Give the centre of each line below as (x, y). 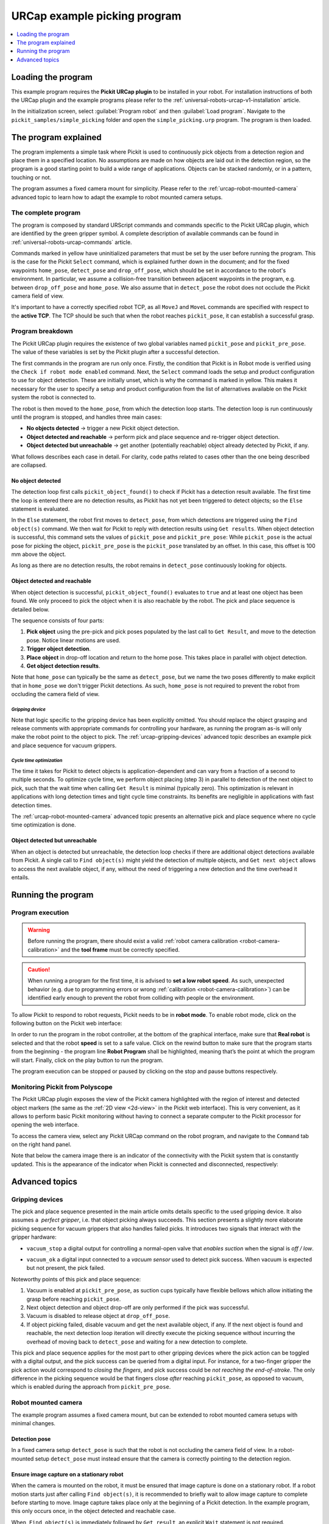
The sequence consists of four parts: (58, 621)
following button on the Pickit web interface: (67, 1024)
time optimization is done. (44, 825)
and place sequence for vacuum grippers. (64, 745)
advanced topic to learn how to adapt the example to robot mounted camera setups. (117, 197)
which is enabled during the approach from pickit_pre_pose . (91, 1387)
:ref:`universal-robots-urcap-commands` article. (72, 242)
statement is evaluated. (41, 509)
